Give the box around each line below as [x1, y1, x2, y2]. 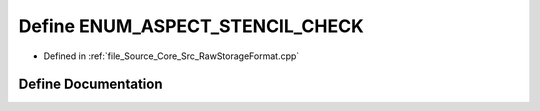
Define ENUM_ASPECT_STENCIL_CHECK [18, 15, 364, 37]
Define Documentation [18, 76, 163, 93]
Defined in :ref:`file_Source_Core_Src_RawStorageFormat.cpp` [43, 50, 300, 62]
